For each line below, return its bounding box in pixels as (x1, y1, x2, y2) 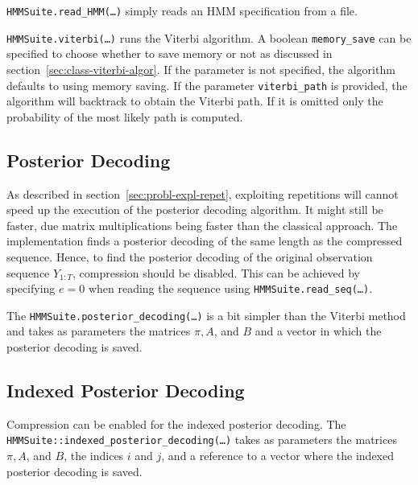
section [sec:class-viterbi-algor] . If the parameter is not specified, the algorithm (6, 60, 395, 77)
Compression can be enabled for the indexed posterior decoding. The (6, 415, 346, 432)
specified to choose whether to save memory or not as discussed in (6, 45, 333, 62)
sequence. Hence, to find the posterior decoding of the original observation (6, 248, 373, 265)
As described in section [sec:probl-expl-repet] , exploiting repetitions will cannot (6, 185, 399, 202)
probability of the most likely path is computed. (6, 108, 243, 125)
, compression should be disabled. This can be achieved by (72, 264, 360, 281)
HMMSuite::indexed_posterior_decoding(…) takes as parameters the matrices (6, 431, 397, 448)
